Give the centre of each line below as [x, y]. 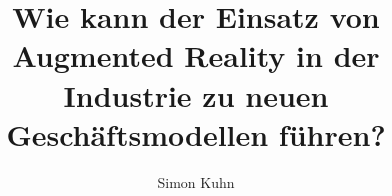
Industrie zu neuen [196, 94]
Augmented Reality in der [196, 55]
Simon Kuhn [196, 181]
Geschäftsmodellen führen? [196, 133]
